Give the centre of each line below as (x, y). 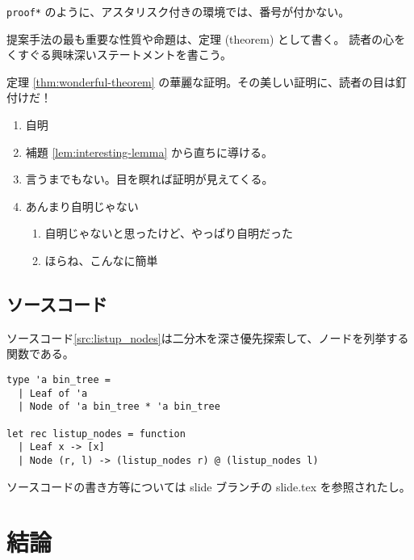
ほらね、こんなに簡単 (101, 260)
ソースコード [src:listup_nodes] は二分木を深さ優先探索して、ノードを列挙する (208, 337)
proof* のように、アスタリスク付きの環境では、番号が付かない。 (178, 11)
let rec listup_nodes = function (96, 434)
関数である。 (40, 354)
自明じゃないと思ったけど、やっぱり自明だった (169, 233)
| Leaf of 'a (53, 393)
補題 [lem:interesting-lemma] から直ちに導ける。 (149, 152)
